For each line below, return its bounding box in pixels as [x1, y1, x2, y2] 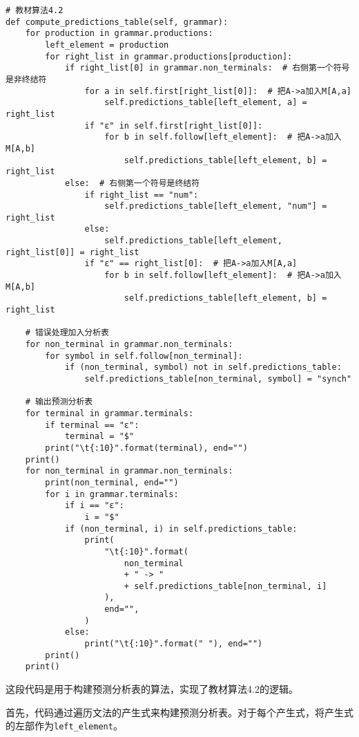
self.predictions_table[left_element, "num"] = [104, 201, 327, 212]
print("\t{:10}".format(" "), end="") [84, 639, 263, 649]
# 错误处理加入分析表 [25, 328, 109, 338]
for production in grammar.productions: [25, 28, 213, 39]
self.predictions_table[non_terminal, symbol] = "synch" [84, 374, 352, 384]
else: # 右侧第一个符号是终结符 [64, 178, 200, 188]
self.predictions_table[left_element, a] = [104, 97, 307, 108]
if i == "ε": [64, 501, 124, 511]
